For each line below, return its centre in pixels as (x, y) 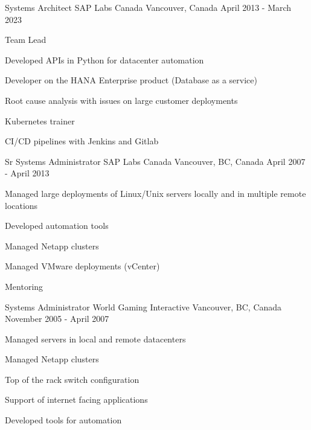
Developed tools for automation (63, 420)
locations (21, 205)
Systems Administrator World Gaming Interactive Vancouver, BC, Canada (143, 306)
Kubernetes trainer (40, 120)
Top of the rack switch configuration (72, 379)
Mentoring (24, 286)
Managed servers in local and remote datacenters (95, 339)
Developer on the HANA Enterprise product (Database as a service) (131, 80)
